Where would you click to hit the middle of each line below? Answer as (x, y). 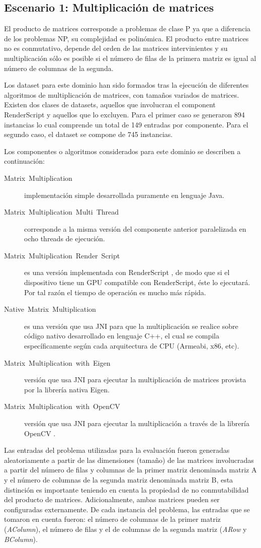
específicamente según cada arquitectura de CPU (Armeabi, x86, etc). (132, 346)
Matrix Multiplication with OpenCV (62, 406)
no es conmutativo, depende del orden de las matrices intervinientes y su (116, 48)
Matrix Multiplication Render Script (62, 255)
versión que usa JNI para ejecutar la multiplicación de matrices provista (135, 380)
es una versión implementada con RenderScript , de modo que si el (127, 272)
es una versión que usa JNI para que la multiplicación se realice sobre (131, 326)
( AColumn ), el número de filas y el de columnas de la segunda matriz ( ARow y (125, 529)
